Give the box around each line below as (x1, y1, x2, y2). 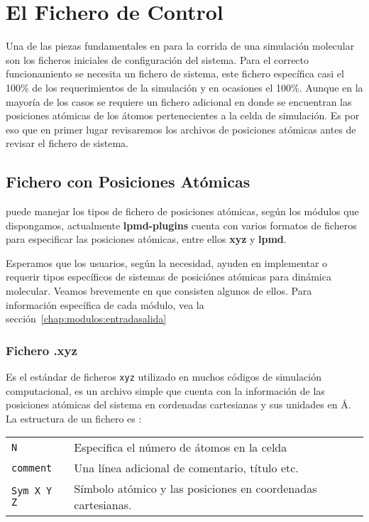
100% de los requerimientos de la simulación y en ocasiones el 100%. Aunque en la (6, 80, 363, 94)
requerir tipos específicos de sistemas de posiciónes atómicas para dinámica (6, 269, 331, 284)
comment (11, 462, 53, 474)
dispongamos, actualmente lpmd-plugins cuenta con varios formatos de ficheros (6, 217, 357, 232)
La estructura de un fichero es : (6, 410, 142, 425)
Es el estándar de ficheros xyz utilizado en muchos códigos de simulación (6, 369, 321, 384)
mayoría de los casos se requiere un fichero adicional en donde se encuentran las (6, 94, 352, 109)
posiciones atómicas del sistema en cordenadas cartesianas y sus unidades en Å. (6, 397, 351, 412)
